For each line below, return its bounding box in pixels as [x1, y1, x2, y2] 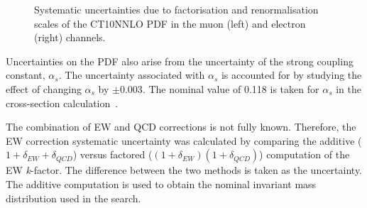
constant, [6, 67, 45, 82]
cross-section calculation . [6, 95, 119, 110]
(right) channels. [34, 30, 106, 45]
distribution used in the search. [6, 190, 141, 205]
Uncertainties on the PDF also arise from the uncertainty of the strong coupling [6, 53, 354, 68]
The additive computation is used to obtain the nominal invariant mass [6, 176, 317, 191]
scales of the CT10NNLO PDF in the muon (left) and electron [34, 16, 306, 31]
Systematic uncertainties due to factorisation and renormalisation [34, 2, 319, 16]
